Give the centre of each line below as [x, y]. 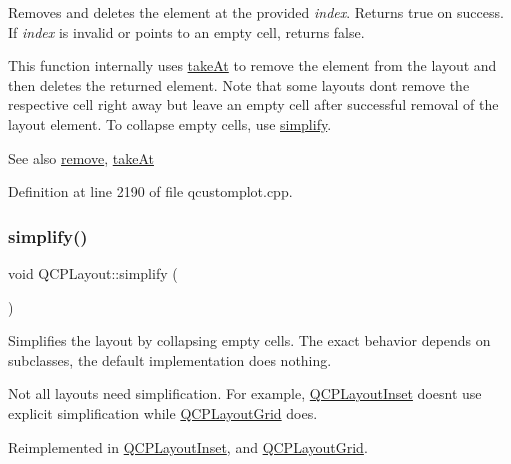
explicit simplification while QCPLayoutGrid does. [163, 412]
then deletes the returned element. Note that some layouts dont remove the [239, 84]
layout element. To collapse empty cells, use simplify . [170, 123]
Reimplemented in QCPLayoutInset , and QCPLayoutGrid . [188, 446]
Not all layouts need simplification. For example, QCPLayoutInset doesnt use [245, 393]
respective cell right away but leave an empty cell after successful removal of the [253, 104]
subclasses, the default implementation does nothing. [170, 359]
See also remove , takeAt [81, 157]
